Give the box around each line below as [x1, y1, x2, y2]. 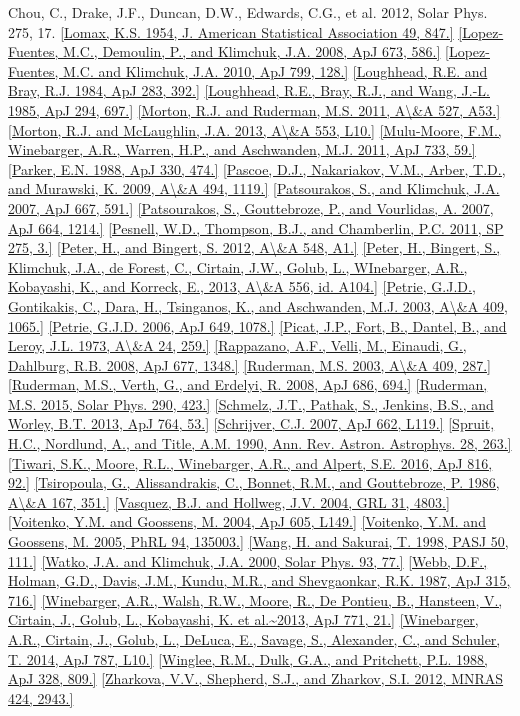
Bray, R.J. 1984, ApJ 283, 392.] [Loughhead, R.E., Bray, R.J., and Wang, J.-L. [8, 80, 490, 101]
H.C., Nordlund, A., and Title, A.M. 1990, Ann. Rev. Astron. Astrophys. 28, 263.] [8, 433, 512, 454]
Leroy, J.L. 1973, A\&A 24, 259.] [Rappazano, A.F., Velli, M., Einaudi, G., [8, 335, 467, 356]
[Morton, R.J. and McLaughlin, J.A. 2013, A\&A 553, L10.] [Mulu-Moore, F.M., [8, 119, 502, 140]
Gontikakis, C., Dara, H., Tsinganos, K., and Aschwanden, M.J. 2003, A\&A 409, [8, 295, 508, 316]
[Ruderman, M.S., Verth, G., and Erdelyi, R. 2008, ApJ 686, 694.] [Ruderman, [8, 374, 488, 395]
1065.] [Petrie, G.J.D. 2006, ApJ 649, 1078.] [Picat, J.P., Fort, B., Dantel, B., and [8, 315, 507, 336]
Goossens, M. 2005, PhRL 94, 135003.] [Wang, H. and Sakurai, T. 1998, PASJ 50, [8, 531, 509, 552]
